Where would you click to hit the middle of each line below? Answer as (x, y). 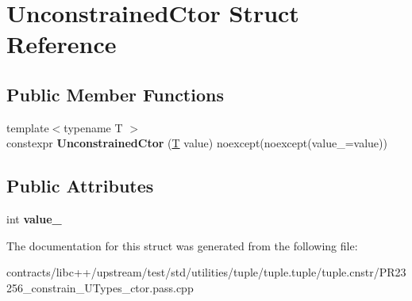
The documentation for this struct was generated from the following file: (182, 245)
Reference (62, 44)
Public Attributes (80, 186)
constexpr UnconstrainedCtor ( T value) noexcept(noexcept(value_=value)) (197, 143)
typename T (93, 127)
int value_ (34, 219)
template (28, 127)
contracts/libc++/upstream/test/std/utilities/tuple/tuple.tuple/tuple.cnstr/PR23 (206, 272)
